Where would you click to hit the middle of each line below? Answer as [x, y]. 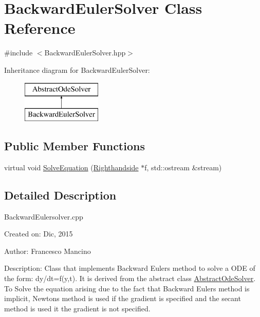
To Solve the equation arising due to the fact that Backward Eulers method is [127, 288]
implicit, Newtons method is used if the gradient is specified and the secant [123, 298]
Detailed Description [60, 195]
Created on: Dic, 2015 [39, 234]
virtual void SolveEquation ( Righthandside [71, 167]
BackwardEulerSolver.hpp [85, 53]
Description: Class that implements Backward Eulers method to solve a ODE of [130, 268]
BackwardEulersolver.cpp [44, 216]
